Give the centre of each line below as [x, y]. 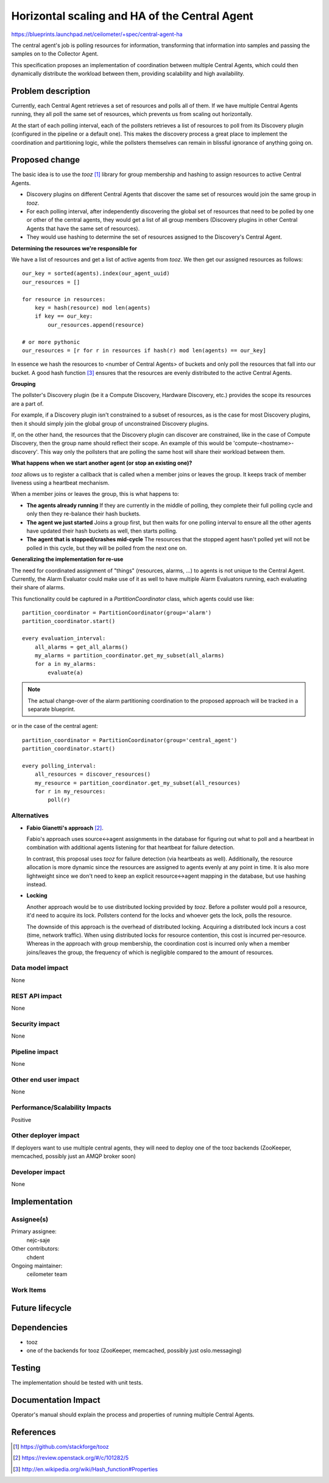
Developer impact [38, 1171]
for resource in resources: [64, 299]
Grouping [23, 384]
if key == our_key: [64, 316]
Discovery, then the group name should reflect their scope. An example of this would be [122, 443]
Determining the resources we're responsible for [74, 248]
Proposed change [46, 160]
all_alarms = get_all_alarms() [81, 647]
